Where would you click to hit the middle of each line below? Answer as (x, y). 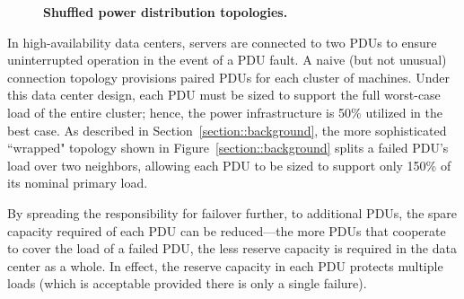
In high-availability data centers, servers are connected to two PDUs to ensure (222, 42)
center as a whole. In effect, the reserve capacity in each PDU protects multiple (225, 265)
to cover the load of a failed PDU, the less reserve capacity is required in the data (232, 248)
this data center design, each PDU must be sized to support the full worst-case (224, 95)
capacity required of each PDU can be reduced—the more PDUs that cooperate (227, 230)
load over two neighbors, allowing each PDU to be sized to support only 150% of (229, 165)
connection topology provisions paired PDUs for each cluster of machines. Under (228, 77)
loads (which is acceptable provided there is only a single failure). (187, 283)
